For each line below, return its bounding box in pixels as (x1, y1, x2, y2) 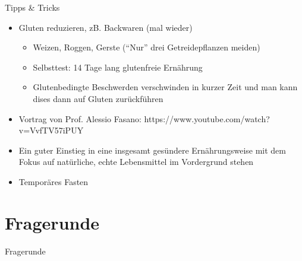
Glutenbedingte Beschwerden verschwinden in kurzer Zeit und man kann (33, 81, 298, 93)
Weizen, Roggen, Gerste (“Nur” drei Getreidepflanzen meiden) (33, 41, 260, 53)
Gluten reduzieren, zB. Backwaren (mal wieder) (18, 21, 193, 33)
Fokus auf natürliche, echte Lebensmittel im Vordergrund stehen (18, 155, 254, 168)
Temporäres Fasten (18, 175, 89, 187)
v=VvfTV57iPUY (18, 124, 84, 136)
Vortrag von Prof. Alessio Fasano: (18, 112, 141, 125)
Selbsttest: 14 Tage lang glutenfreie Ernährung (33, 61, 203, 73)
